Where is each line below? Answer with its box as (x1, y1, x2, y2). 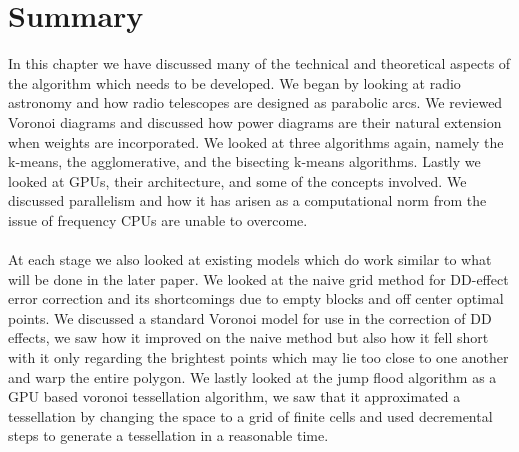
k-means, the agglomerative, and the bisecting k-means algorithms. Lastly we (8, 151, 481, 172)
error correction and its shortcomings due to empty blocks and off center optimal (8, 288, 504, 309)
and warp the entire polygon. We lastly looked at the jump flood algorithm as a (8, 366, 497, 387)
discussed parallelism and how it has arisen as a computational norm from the (8, 190, 487, 211)
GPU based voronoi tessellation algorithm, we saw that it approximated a (8, 386, 461, 407)
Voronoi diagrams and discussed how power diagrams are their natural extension (8, 111, 502, 132)
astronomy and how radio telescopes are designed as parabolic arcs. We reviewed (8, 92, 503, 113)
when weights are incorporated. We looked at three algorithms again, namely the (8, 131, 504, 152)
